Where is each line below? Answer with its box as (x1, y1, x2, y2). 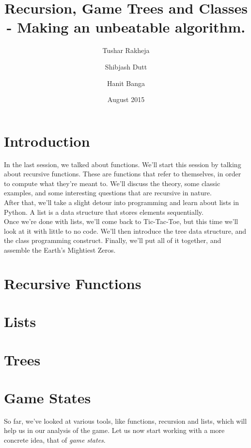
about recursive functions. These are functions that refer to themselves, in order (4, 169, 241, 179)
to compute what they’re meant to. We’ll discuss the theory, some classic (4, 178, 220, 188)
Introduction (4, 131, 90, 151)
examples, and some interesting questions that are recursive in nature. (4, 188, 212, 198)
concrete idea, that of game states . (4, 435, 106, 445)
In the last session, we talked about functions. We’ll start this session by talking (4, 159, 241, 169)
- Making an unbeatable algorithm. (6, 17, 246, 37)
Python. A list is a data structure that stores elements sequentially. (4, 207, 204, 217)
